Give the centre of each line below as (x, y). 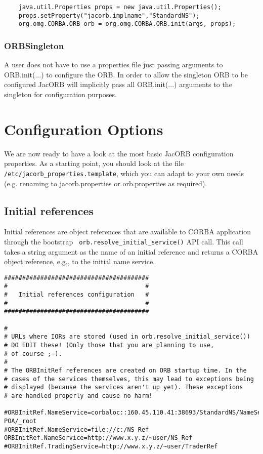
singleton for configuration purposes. (60, 94)
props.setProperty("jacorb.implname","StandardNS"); (109, 15)
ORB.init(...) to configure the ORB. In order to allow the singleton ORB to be (126, 74)
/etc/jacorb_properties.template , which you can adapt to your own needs (124, 173)
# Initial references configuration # (77, 295)
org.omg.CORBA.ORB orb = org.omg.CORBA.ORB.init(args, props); (127, 24)
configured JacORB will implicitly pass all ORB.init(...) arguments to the (118, 84)
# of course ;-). (33, 354)
